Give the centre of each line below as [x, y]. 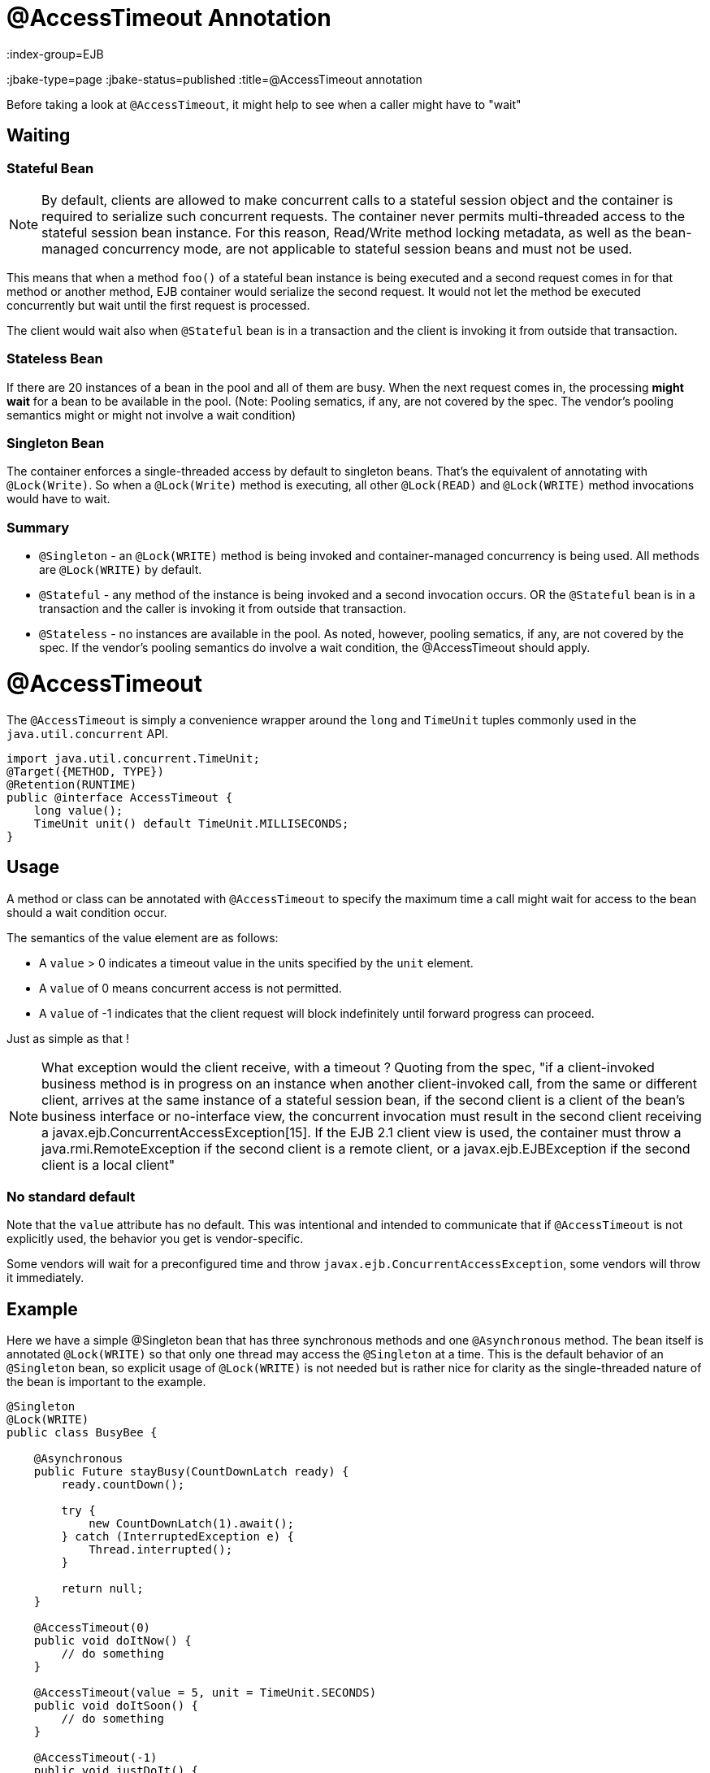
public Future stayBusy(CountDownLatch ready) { [191, 1472]
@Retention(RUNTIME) [72, 784]
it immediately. [45, 1278]
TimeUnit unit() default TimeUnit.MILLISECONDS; [191, 823]
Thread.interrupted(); [161, 1550]
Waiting [39, 136]
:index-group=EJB [55, 54]
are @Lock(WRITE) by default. [121, 570]
